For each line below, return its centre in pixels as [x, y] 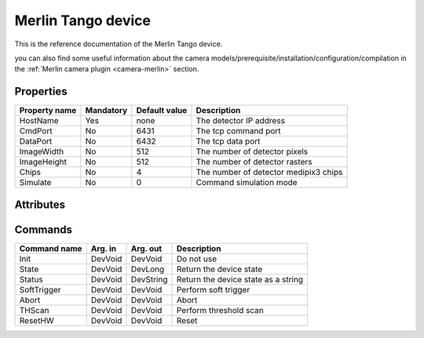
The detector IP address [241, 121]
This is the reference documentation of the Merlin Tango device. [119, 44]
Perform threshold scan [220, 310]
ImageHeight [43, 162]
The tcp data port [228, 141]
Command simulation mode [247, 183]
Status [31, 279]
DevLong [148, 269]
